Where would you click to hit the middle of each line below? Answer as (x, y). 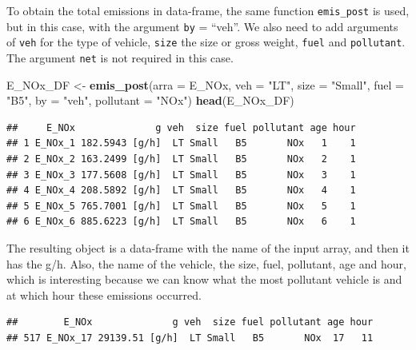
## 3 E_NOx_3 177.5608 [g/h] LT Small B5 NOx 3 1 (181, 175)
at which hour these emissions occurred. (104, 294)
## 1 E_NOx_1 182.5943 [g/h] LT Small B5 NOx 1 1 (181, 143)
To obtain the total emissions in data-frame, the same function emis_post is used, (208, 10)
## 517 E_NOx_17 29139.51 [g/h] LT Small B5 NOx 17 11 (190, 338)
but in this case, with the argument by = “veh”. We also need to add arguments (202, 26)
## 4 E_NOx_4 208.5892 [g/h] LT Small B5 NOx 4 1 (181, 191)
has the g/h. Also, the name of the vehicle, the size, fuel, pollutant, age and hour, (206, 263)
